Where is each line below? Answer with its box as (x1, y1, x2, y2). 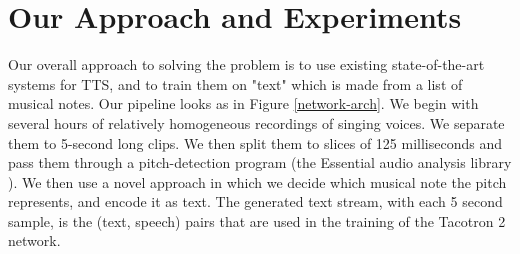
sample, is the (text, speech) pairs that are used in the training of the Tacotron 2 (8, 210, 506, 231)
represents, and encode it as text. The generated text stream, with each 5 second (8, 191, 503, 212)
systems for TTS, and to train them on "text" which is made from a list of (8, 73, 463, 94)
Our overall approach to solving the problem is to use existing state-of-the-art (8, 54, 485, 75)
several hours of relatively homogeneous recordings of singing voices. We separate (8, 112, 505, 133)
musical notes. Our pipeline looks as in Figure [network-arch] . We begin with (8, 93, 479, 114)
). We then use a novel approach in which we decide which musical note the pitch (8, 171, 507, 192)
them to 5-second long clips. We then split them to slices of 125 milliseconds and (8, 132, 502, 153)
